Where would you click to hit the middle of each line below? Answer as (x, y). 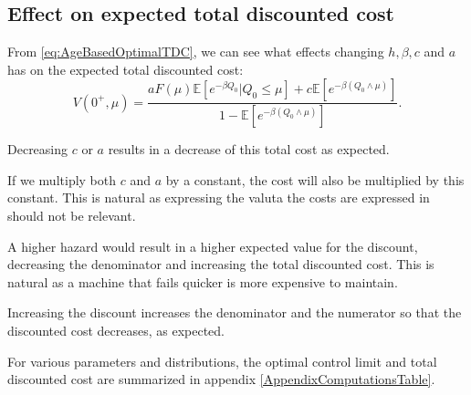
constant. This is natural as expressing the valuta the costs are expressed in (219, 197)
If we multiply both (62, 179)
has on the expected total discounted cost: (126, 69)
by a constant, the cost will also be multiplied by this (315, 179)
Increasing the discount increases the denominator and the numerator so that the (235, 312)
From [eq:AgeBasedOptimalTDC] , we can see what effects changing (196, 52)
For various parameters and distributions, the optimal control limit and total (222, 361)
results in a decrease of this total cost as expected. (249, 149)
